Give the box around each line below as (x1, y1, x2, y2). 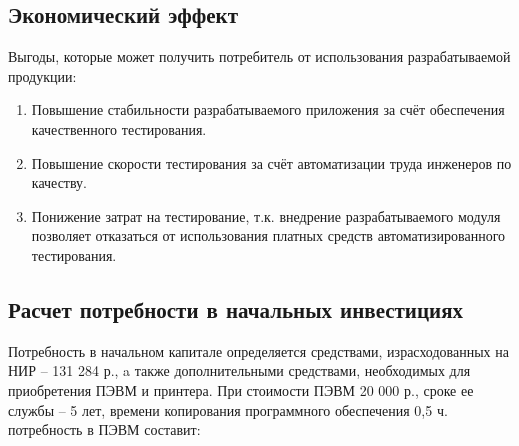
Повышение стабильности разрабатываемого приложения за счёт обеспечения (31, 99, 505, 120)
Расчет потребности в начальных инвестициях (8, 293, 464, 324)
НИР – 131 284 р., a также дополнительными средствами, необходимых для (8, 360, 471, 381)
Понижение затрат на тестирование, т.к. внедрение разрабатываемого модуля (31, 205, 501, 226)
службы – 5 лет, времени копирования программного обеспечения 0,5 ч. (8, 399, 448, 420)
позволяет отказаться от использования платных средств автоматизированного (31, 225, 506, 246)
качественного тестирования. (31, 118, 207, 139)
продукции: (8, 65, 77, 86)
